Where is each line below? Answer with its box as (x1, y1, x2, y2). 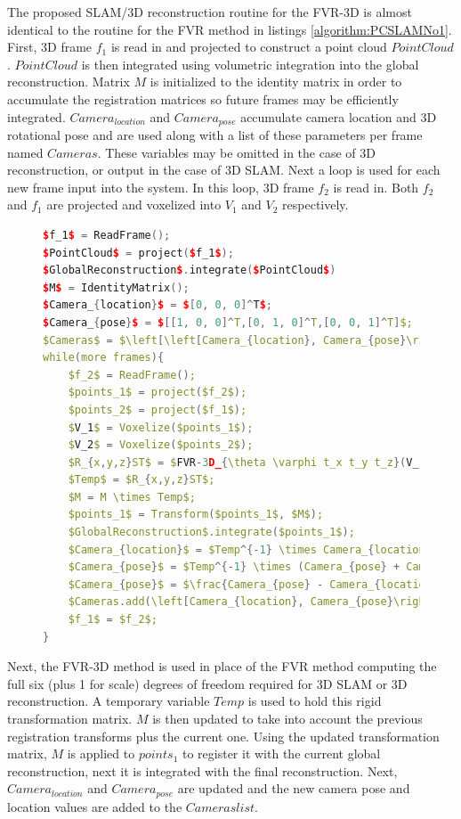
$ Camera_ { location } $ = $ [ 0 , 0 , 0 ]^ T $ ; (43, 299, 272, 312)
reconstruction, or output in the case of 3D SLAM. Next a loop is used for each (7, 160, 441, 179)
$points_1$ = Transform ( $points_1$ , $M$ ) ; (68, 508, 324, 521)
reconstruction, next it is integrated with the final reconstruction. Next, (7, 761, 398, 780)
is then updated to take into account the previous (152, 709, 423, 728)
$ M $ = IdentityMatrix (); (43, 281, 190, 294)
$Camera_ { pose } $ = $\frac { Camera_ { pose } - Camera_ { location (68, 577, 432, 591)
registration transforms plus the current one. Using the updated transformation (7, 726, 440, 745)
